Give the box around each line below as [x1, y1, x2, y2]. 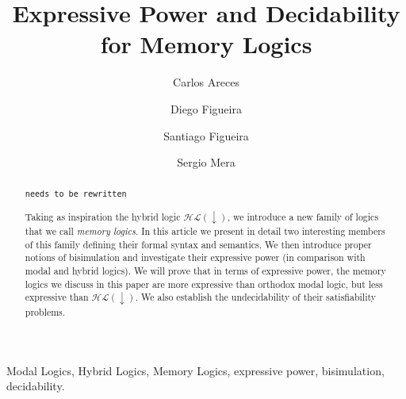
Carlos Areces [173, 74, 239, 90]
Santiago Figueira [163, 127, 249, 144]
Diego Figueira [170, 100, 242, 117]
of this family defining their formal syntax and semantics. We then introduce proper [25, 237, 372, 251]
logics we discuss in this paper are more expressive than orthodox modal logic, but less [25, 277, 383, 290]
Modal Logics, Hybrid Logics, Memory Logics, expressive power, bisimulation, [6, 362, 385, 378]
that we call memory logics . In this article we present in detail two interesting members [25, 224, 385, 238]
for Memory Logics [100, 28, 312, 60]
